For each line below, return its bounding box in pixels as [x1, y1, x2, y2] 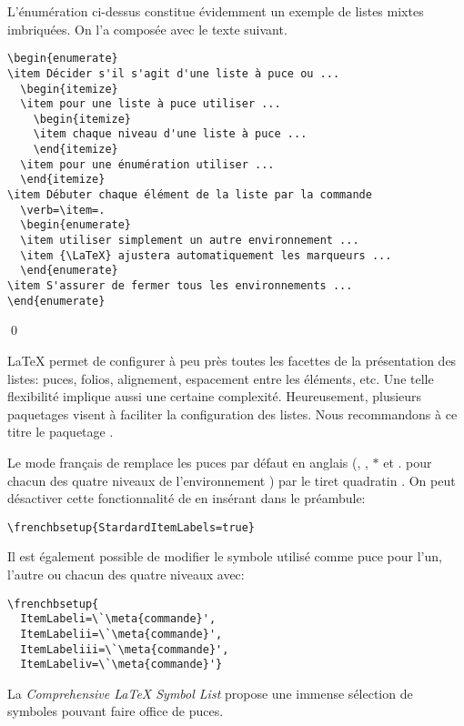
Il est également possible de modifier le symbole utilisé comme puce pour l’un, [7, 547, 442, 566]
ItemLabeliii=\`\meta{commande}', [20, 642, 229, 656]
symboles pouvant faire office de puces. [7, 701, 224, 721]
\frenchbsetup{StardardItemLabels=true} [7, 520, 256, 534]
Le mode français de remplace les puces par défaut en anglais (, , [7, 452, 368, 471]
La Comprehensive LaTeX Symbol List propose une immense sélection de [7, 683, 413, 702]
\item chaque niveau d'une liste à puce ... [33, 127, 308, 141]
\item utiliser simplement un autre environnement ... [20, 234, 359, 247]
